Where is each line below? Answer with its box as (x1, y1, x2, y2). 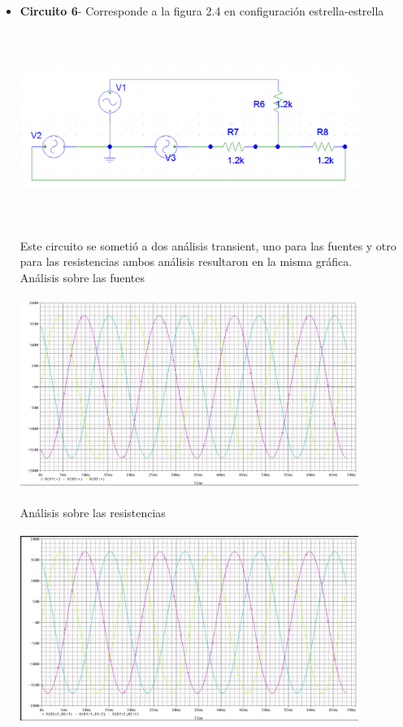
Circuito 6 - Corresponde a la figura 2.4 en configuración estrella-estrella (19, 2, 384, 19)
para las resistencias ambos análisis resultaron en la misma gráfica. (19, 253, 353, 270)
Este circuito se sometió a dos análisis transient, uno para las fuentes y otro (19, 237, 396, 254)
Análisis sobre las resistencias (19, 503, 166, 520)
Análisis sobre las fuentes (19, 268, 145, 285)
